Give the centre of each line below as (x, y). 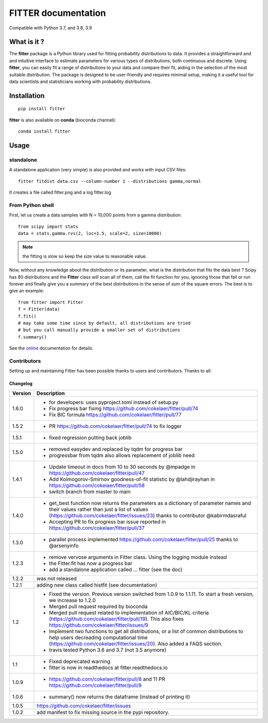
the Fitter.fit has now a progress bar (91, 563)
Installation (27, 96)
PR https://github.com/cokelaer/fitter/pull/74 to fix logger (115, 426)
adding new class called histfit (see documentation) (97, 585)
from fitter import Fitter (51, 302)
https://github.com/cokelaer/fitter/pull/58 (97, 485)
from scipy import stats (48, 226)
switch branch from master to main (90, 492)
